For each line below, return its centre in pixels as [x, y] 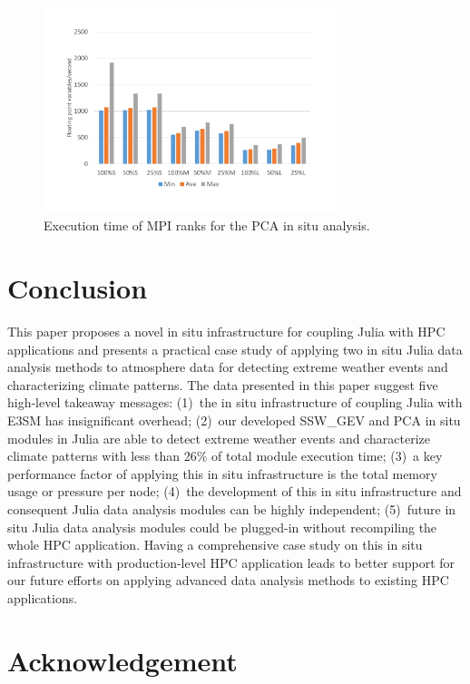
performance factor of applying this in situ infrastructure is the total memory [222, 473]
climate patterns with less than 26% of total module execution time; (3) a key [225, 456]
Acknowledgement [122, 660]
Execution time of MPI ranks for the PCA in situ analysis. [207, 225]
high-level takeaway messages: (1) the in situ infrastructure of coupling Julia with [235, 402]
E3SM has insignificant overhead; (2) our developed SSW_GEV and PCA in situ [234, 420]
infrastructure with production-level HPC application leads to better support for [231, 562]
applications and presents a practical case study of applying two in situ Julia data [235, 349]
